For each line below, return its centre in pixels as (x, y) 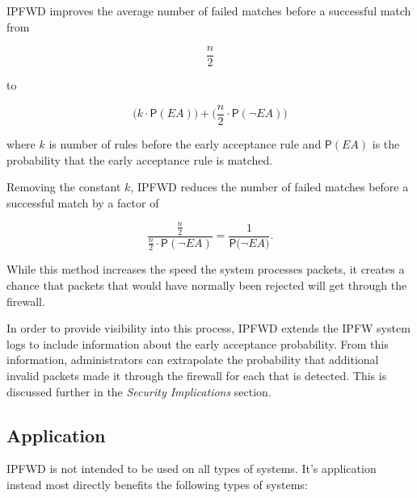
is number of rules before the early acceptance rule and (185, 143)
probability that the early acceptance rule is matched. (140, 159)
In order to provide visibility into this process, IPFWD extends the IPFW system (208, 328)
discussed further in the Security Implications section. (139, 391)
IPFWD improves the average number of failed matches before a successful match (209, 10)
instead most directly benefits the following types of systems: (157, 485)
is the (386, 143)
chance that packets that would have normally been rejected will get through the (207, 285)
